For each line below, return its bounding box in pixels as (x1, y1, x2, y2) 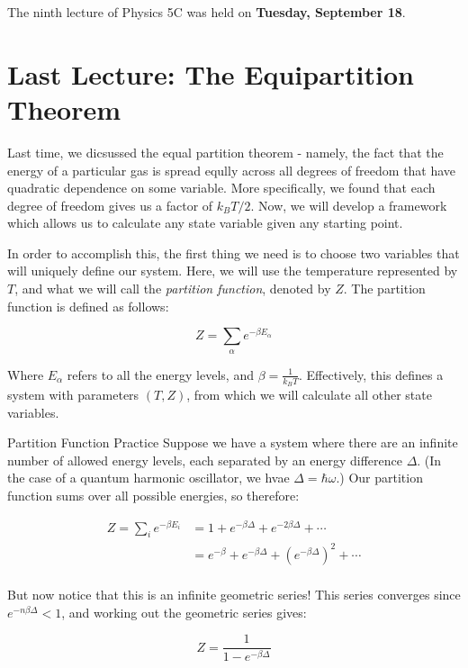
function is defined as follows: (7, 296, 169, 315)
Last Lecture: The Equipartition (7, 55, 414, 92)
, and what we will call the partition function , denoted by (14, 279, 331, 298)
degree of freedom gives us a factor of (7, 195, 213, 214)
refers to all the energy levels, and (67, 365, 254, 384)
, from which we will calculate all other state (186, 384, 432, 403)
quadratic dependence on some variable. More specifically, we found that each (7, 178, 436, 197)
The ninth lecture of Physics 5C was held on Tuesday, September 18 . (7, 3, 406, 21)
